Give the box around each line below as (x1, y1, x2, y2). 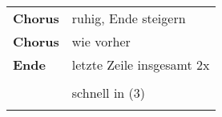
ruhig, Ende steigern (71, 9, 186, 27)
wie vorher (71, 32, 131, 50)
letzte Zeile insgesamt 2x (71, 55, 210, 74)
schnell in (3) (71, 83, 145, 102)
